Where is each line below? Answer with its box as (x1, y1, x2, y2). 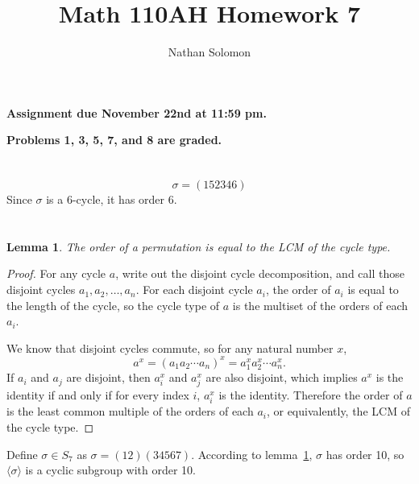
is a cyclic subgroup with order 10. (25, 461, 197, 478)
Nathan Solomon (168, 43, 251, 60)
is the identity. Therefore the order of (218, 387, 403, 403)
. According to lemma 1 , (191, 445, 313, 462)
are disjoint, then (66, 369, 151, 386)
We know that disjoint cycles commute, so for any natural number (6, 339, 334, 356)
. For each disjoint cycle (135, 281, 253, 298)
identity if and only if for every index (6, 387, 189, 403)
